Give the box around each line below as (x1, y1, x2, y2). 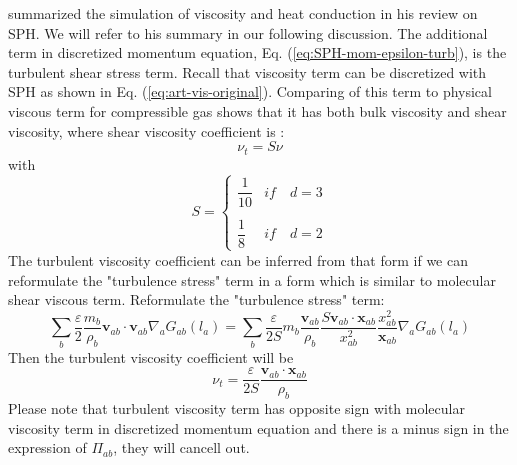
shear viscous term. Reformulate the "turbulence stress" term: (8, 289, 385, 310)
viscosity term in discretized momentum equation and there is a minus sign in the (8, 417, 509, 438)
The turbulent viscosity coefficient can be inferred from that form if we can (8, 249, 468, 270)
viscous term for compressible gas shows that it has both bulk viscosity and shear (8, 100, 507, 121)
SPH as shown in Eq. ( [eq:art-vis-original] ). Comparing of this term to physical (8, 81, 492, 102)
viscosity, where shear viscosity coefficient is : (8, 120, 285, 141)
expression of (8, 437, 87, 458)
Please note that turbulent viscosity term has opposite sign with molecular (8, 398, 465, 419)
